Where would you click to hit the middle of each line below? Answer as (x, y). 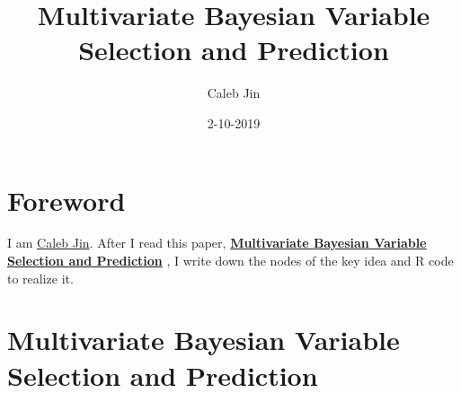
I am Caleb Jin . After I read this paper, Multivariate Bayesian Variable (217, 243)
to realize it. (40, 278)
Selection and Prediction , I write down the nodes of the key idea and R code (230, 261)
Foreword (66, 200)
